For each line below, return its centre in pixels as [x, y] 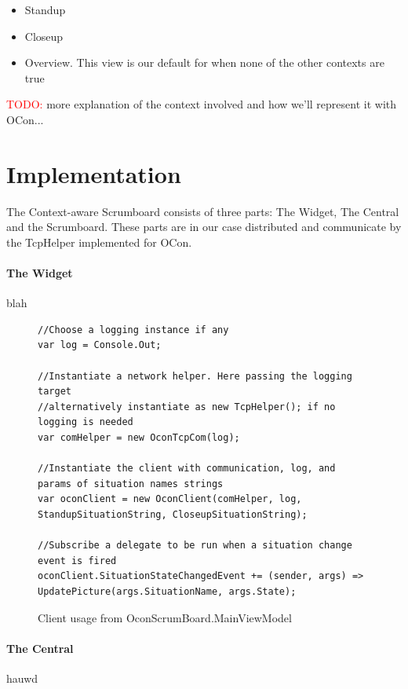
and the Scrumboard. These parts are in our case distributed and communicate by [204, 227]
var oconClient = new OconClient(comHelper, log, [170, 499]
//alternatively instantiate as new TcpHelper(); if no [187, 407]
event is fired [77, 561]
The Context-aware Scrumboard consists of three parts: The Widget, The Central [203, 211]
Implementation [94, 173]
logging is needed [86, 422]
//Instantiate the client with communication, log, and [187, 469]
